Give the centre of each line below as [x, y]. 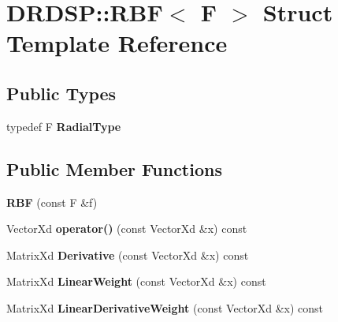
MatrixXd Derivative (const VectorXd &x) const [128, 255]
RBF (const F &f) [52, 202]
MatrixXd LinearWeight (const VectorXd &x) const [136, 281]
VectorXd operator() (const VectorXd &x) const [127, 228]
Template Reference [117, 43]
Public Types [61, 93]
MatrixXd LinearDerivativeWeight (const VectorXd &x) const [165, 307]
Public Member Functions [114, 168]
